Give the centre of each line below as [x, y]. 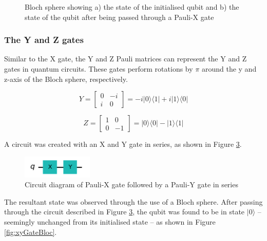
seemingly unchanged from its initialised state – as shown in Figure [110, 221]
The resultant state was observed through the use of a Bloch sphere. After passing [133, 201]
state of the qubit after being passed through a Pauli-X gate [119, 17]
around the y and [229, 69]
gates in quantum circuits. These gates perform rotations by [99, 69]
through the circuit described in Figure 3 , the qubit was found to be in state [125, 212]
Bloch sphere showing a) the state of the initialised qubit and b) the [132, 7]
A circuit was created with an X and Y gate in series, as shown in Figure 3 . [123, 144]
